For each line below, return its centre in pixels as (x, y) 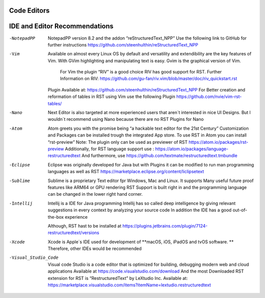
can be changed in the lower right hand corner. (95, 194)
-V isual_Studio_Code (34, 258)
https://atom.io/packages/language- (192, 149)
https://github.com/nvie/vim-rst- (209, 97)
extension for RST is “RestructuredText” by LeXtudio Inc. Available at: (118, 278)
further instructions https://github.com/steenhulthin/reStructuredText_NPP (123, 45)
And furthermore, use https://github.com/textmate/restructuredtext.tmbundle (159, 156)
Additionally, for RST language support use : (110, 149)
